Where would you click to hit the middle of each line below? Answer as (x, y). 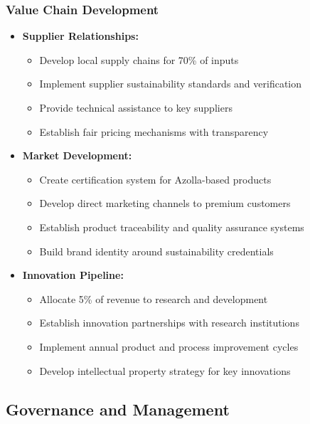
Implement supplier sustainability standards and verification (171, 84)
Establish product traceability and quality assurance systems (172, 227)
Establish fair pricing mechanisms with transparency (154, 131)
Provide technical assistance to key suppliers (136, 107)
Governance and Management (118, 409)
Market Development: (77, 155)
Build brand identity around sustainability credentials (156, 251)
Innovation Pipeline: (73, 275)
